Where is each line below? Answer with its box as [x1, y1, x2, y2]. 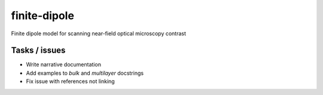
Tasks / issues [11, 45, 66, 56]
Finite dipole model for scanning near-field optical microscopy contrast [11, 30, 187, 37]
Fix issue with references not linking [26, 78, 115, 85]
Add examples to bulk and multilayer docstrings [26, 69, 144, 76]
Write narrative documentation [26, 61, 102, 68]
